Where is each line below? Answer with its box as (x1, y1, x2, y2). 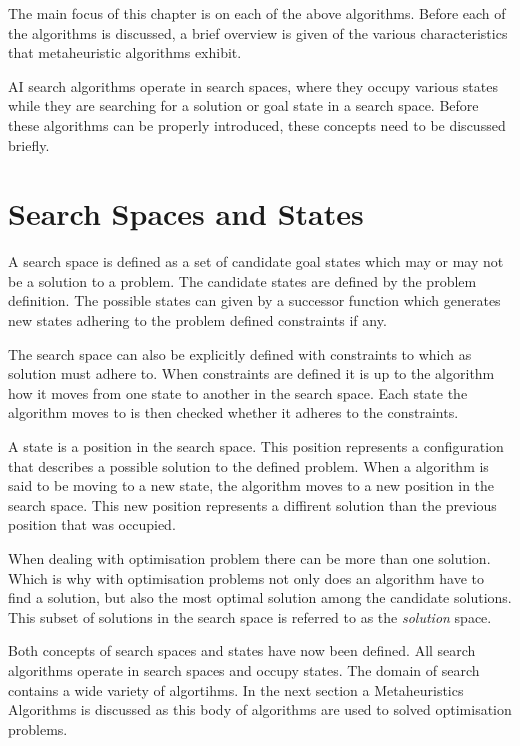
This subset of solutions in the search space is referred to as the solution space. (8, 606, 492, 627)
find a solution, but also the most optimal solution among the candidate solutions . (8, 587, 512, 608)
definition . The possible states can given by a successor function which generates (8, 290, 501, 311)
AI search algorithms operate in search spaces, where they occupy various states (8, 75, 498, 96)
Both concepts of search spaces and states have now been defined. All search (8, 640, 476, 661)
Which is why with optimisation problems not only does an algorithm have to (8, 567, 485, 588)
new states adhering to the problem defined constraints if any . (8, 310, 387, 331)
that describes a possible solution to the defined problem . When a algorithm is (8, 455, 489, 476)
